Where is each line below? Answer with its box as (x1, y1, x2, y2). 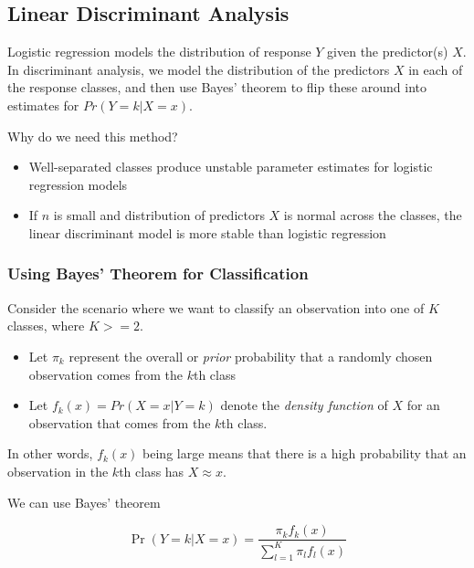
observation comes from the (28, 364, 184, 384)
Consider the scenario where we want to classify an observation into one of (7, 298, 425, 317)
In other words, (7, 444, 93, 463)
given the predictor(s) (327, 42, 448, 61)
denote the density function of (220, 395, 388, 415)
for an (406, 395, 440, 415)
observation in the (7, 461, 109, 480)
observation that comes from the (28, 413, 211, 432)
